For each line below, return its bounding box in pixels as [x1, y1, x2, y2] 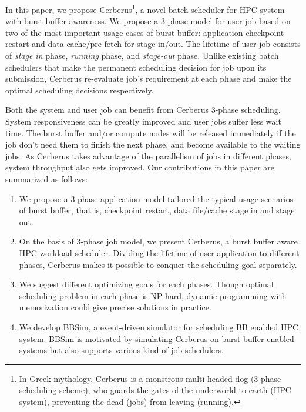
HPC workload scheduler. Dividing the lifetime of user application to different [19, 246, 300, 259]
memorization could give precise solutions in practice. [19, 301, 211, 313]
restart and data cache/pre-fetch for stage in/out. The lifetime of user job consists [5, 38, 301, 50]
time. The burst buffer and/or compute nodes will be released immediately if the [5, 126, 296, 139]
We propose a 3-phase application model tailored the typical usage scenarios [19, 192, 294, 205]
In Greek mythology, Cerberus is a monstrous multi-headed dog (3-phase [19, 372, 281, 384]
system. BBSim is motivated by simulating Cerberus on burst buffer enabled [19, 332, 294, 344]
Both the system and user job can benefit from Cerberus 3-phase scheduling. [5, 103, 281, 116]
